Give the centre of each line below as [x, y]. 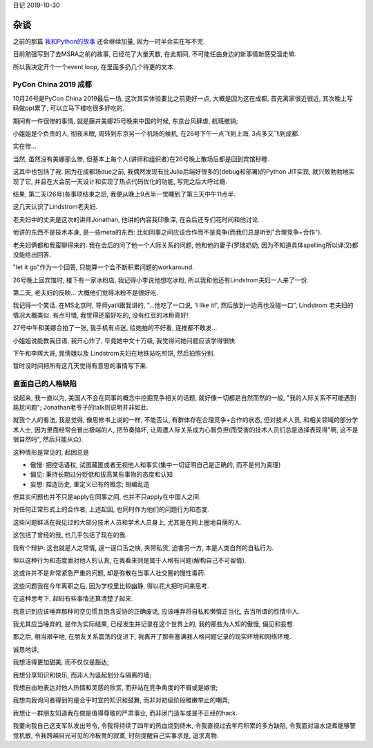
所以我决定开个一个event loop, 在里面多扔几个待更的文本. [94, 66]
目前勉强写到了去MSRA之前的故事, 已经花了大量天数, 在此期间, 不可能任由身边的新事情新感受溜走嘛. [155, 54]
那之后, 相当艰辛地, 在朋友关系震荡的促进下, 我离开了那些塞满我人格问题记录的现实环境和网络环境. [152, 637]
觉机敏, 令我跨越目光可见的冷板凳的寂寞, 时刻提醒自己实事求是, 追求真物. [116, 735]
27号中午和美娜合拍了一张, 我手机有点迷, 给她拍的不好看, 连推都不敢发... [115, 328]
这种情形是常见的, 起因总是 [51, 452]
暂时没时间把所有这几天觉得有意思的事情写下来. [80, 366]
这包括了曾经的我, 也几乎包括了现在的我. [70, 535]
